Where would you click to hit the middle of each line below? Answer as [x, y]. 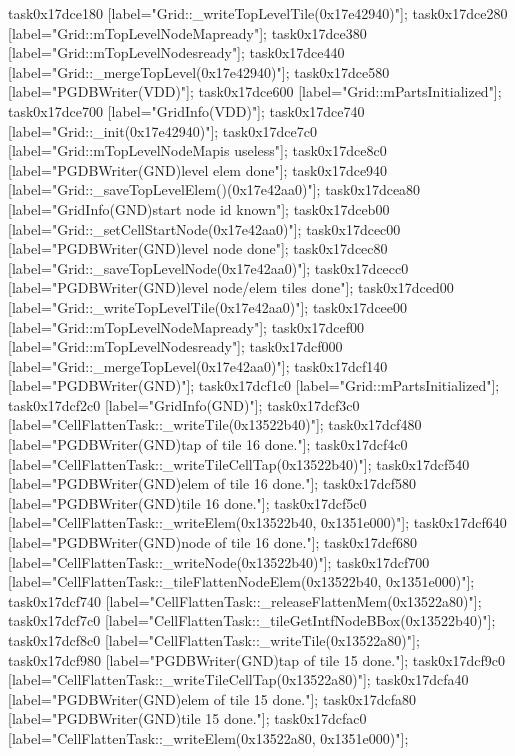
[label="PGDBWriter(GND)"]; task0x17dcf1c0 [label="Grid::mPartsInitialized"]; [254, 385]
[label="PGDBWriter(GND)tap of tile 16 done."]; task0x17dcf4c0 [208, 444]
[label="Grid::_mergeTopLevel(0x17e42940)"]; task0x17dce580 [199, 71]
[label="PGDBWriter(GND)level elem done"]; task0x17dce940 [198, 169]
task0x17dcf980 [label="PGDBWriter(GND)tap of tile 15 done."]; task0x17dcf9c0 [257, 659]
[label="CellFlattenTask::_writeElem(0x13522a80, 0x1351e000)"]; [208, 737]
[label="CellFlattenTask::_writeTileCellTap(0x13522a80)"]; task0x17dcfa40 [238, 679]
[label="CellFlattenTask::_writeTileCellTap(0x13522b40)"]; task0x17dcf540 [239, 463]
